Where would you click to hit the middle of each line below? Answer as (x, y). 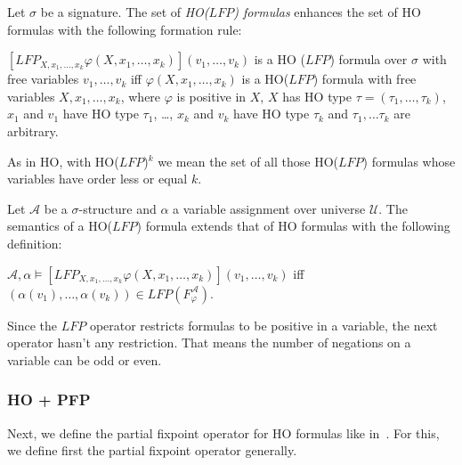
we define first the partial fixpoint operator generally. (152, 450)
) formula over (369, 59)
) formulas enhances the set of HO (327, 12)
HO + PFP (49, 400)
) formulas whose (409, 161)
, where (141, 96)
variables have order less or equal (97, 179)
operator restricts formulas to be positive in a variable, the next (263, 325)
